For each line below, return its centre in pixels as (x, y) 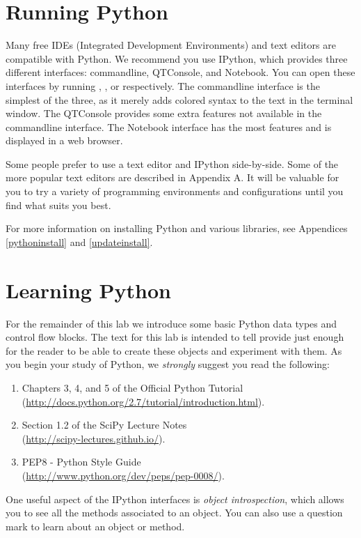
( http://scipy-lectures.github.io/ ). (94, 438)
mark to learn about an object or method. (95, 526)
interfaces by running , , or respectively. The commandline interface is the (163, 85)
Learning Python (89, 290)
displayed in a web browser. (64, 140)
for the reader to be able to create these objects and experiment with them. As (174, 350)
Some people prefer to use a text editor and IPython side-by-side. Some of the (172, 163)
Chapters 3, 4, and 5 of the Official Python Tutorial (133, 387)
